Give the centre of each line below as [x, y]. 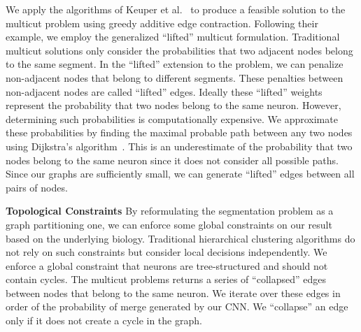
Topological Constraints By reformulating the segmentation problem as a [170, 211]
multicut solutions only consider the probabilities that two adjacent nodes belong [179, 50]
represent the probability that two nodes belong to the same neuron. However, [174, 105]
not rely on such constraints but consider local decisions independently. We [167, 252]
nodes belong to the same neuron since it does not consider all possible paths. [172, 160]
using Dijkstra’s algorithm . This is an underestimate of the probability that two [179, 146]
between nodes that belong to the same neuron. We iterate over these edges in [173, 293]
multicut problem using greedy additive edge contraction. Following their [162, 23]
